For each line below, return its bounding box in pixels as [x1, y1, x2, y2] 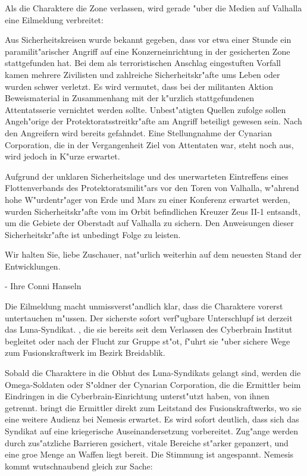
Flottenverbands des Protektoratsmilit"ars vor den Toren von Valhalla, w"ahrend [5, 181, 299, 194]
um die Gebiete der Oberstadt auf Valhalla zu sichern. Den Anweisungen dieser [5, 217, 294, 229]
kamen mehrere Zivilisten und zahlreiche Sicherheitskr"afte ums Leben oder [5, 68, 280, 80]
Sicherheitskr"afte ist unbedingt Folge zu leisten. [5, 228, 181, 240]
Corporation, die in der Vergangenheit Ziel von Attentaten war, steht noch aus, [5, 138, 294, 151]
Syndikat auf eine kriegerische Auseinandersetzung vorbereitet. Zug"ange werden [5, 425, 298, 437]
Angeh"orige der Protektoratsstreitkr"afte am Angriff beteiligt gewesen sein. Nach [5, 115, 302, 127]
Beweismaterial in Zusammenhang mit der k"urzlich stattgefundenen [5, 92, 255, 104]
